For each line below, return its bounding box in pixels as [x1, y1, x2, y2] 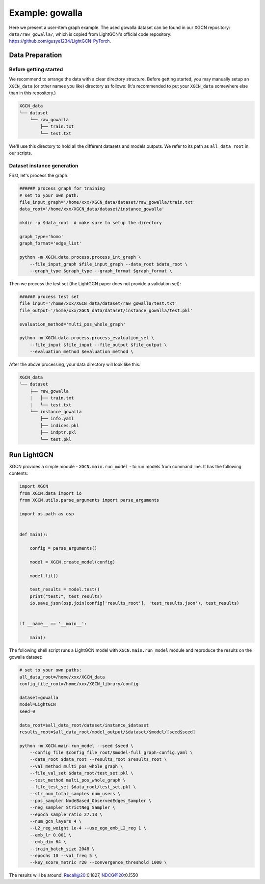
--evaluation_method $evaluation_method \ [29, 349, 133, 354]
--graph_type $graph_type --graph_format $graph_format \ [29, 268, 172, 273]
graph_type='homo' [19, 234, 64, 240]
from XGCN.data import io [19, 490, 82, 496]
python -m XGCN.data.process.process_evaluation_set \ [19, 335, 154, 341]
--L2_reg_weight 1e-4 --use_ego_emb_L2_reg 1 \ [29, 825, 147, 831]
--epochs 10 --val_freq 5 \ [29, 853, 98, 858]
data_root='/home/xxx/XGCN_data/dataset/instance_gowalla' [19, 206, 164, 212]
